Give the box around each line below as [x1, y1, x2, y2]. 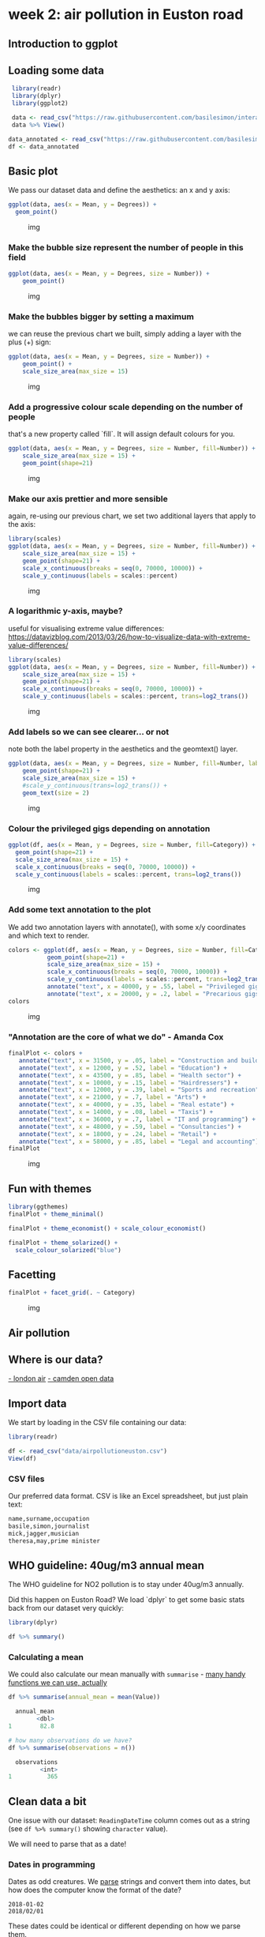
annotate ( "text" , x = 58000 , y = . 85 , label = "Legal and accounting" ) [18, 1138, 259, 1145]
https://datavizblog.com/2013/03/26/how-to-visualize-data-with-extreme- [8, 632, 251, 641]
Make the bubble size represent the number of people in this [8, 243, 244, 253]
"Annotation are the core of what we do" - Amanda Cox [8, 1031, 224, 1042]
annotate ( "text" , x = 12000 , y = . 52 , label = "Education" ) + [18, 1064, 228, 1072]
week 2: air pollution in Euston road [8, 6, 244, 24]
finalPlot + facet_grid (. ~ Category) [8, 1289, 136, 1297]
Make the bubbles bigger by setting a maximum [8, 311, 195, 322]
